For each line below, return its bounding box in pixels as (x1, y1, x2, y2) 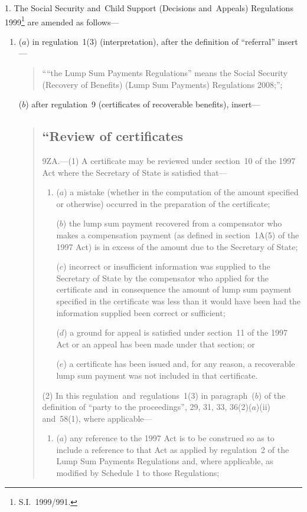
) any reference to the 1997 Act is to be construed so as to (64, 432, 275, 444)
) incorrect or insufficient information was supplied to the (63, 260, 270, 273)
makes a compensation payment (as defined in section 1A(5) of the (56, 228, 299, 241)
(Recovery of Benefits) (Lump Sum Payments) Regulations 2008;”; (42, 78, 283, 90)
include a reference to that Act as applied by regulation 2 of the (56, 443, 289, 455)
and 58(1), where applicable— (42, 412, 152, 424)
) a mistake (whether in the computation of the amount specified (64, 186, 299, 198)
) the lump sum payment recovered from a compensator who (63, 217, 282, 229)
